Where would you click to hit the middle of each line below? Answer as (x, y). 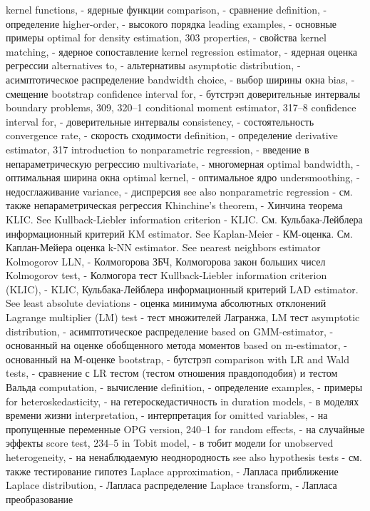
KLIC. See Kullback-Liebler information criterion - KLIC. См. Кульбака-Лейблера (184, 219)
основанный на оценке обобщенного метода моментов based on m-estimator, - (176, 345)
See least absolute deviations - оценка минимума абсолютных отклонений (166, 303)
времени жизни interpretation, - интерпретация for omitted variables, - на (167, 415)
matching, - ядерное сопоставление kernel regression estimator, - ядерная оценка (182, 51)
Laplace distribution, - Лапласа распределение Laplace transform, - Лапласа (171, 485)
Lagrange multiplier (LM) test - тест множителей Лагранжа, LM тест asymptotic (183, 317)
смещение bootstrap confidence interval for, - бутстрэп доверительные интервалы (183, 93)
